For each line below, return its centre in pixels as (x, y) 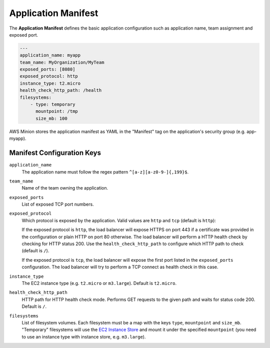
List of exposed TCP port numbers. (58, 204)
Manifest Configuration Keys (55, 153)
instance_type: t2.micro (50, 83)
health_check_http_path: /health (61, 91)
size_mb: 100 (51, 118)
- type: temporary (53, 105)
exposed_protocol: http (49, 76)
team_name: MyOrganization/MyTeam (62, 62)
